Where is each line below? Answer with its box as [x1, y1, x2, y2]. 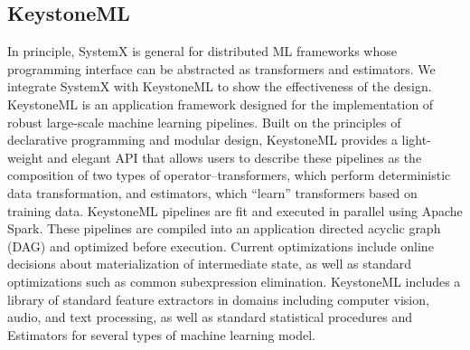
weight [7, 147, 43, 166]
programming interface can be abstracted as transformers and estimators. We [7, 59, 436, 78]
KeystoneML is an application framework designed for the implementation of [7, 94, 434, 113]
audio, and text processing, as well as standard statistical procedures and [7, 307, 412, 326]
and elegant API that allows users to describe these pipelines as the [47, 147, 422, 166]
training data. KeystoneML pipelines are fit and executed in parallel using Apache [7, 201, 463, 220]
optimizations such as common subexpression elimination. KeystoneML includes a [7, 271, 461, 290]
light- [401, 130, 431, 149]
